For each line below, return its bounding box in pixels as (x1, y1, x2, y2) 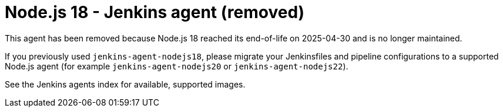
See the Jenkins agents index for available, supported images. (5, 79, 246, 89)
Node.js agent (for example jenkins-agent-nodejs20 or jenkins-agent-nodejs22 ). (5, 61, 348, 71)
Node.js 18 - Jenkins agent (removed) (5, 2, 305, 22)
